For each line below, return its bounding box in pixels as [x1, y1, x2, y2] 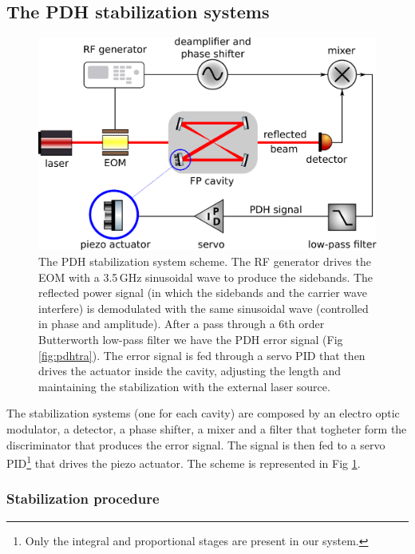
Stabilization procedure [6, 489, 160, 508]
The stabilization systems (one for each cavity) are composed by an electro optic [6, 405, 400, 421]
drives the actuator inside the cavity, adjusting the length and [38, 362, 342, 379]
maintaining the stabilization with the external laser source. [38, 378, 330, 394]
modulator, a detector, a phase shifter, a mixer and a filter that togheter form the [6, 420, 407, 437]
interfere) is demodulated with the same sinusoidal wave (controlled [38, 299, 369, 316]
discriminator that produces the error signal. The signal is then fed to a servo [6, 436, 385, 453]
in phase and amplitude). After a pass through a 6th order [38, 315, 325, 332]
